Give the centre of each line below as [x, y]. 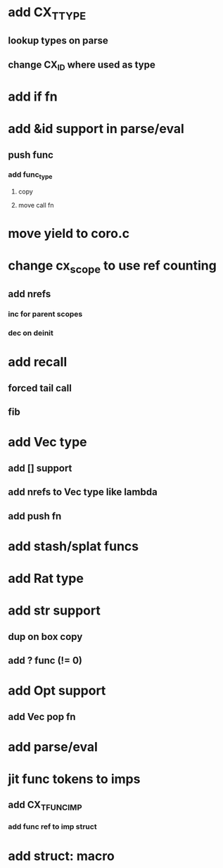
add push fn [35, 516]
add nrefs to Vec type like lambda [83, 492]
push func [31, 155]
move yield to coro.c [69, 234]
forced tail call [40, 388]
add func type [30, 175]
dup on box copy [45, 637]
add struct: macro [61, 856]
